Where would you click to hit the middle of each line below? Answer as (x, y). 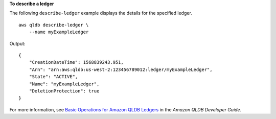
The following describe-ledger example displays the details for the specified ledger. (101, 13)
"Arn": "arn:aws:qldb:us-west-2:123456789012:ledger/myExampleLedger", (121, 69)
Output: (17, 43)
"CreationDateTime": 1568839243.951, (76, 62)
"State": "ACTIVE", (53, 77)
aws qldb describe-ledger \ (54, 25)
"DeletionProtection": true (64, 91)
